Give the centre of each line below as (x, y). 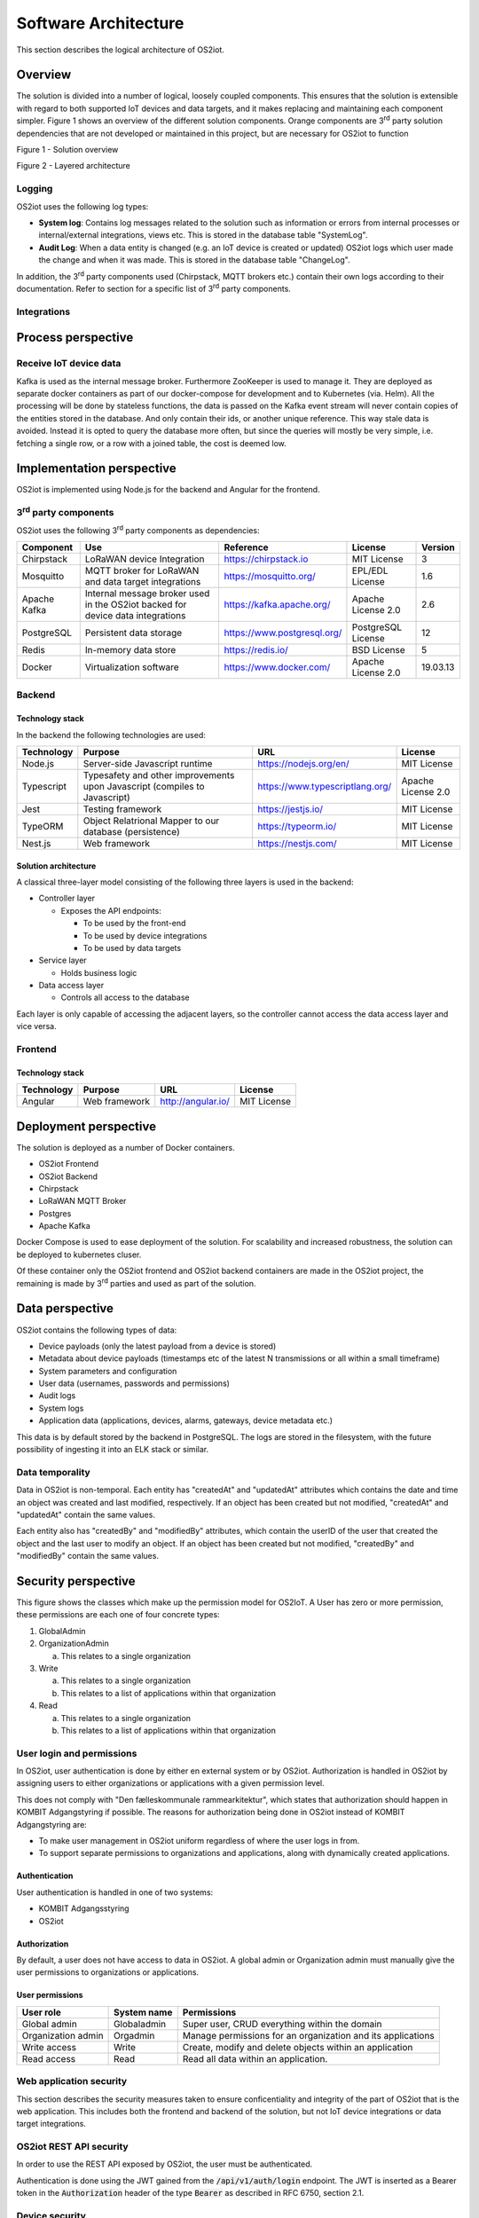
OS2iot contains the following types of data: (97, 1330)
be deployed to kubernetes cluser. (79, 1255)
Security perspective (76, 1581)
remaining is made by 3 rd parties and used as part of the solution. (136, 1282)
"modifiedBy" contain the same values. (88, 1556)
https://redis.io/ (256, 650)
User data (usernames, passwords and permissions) (134, 1383)
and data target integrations (143, 582)
